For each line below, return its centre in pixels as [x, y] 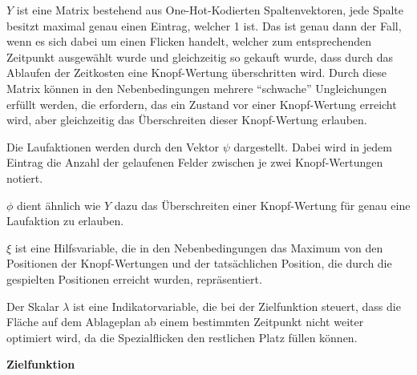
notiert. [25, 177]
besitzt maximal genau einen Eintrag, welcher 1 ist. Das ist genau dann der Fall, [204, 25]
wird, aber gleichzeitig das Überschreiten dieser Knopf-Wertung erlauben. [187, 120]
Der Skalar [33, 306]
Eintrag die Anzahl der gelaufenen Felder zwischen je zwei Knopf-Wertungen [195, 162]
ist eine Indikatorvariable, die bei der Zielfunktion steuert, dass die [237, 306]
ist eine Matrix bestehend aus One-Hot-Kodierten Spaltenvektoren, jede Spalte [210, 10]
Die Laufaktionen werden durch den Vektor [113, 146]
